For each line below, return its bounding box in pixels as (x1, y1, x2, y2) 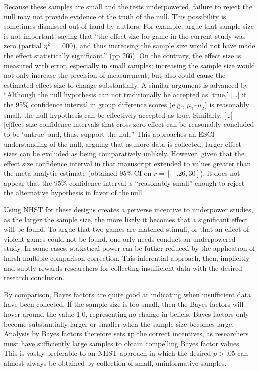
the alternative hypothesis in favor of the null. (4, 187, 144, 198)
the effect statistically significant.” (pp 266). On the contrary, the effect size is (4, 50, 241, 60)
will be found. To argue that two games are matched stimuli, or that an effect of (4, 224, 249, 234)
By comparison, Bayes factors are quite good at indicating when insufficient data (4, 289, 251, 299)
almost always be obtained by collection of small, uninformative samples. (4, 357, 227, 368)
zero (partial (4, 40, 42, 51)
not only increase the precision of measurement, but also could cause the (4, 70, 226, 80)
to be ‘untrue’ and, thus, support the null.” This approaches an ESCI (4, 128, 215, 139)
